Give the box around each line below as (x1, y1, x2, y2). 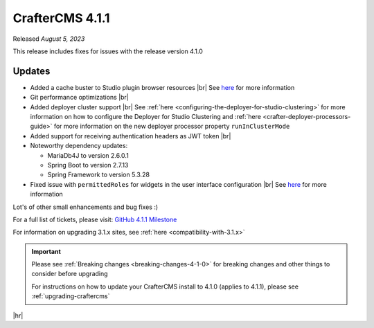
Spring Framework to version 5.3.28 (47, 170, 150, 179)
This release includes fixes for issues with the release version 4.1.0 (12, 47, 204, 55)
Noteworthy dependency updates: (30, 142, 128, 150)
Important (31, 247, 62, 255)
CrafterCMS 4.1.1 (12, 10, 110, 26)
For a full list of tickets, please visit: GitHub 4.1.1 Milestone (12, 215, 177, 224)
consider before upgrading (31, 270, 108, 278)
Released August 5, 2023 (12, 35, 85, 43)
